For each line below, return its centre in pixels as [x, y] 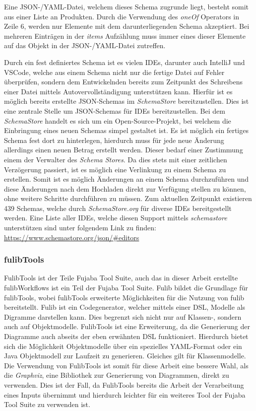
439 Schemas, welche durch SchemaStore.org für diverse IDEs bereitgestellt [118, 208]
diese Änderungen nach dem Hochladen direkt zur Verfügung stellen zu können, [125, 188]
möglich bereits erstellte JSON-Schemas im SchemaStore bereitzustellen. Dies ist [127, 101]
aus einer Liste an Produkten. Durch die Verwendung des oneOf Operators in [122, 16]
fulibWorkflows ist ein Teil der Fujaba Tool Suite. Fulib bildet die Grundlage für [126, 288]
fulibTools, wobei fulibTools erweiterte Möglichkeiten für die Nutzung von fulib [124, 297]
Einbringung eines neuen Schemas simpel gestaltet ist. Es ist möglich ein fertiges [126, 130]
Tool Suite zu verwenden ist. [47, 404]
